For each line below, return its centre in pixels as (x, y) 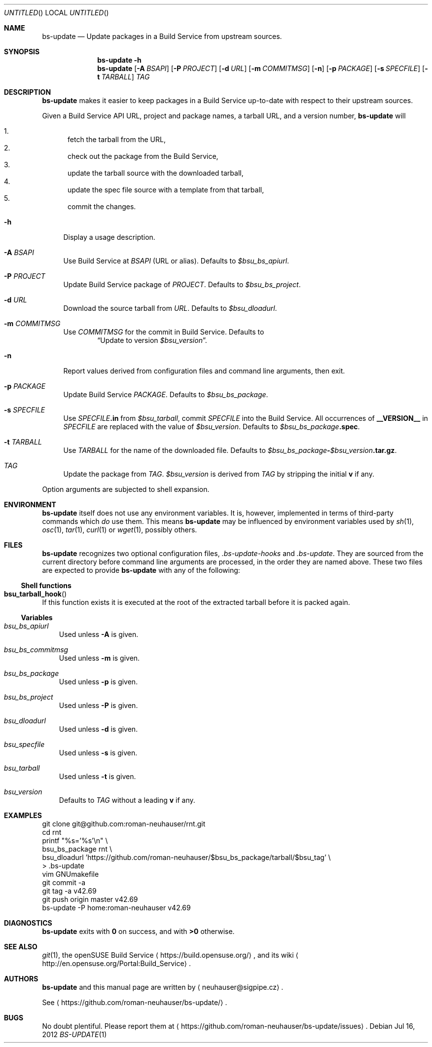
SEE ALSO (21, 947)
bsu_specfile (24, 744)
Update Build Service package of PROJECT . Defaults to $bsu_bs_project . (182, 284)
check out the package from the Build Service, (143, 156)
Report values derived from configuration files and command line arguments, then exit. (204, 371)
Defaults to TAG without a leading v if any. (127, 800)
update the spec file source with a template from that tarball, (166, 190)
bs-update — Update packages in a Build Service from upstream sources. (162, 36)
